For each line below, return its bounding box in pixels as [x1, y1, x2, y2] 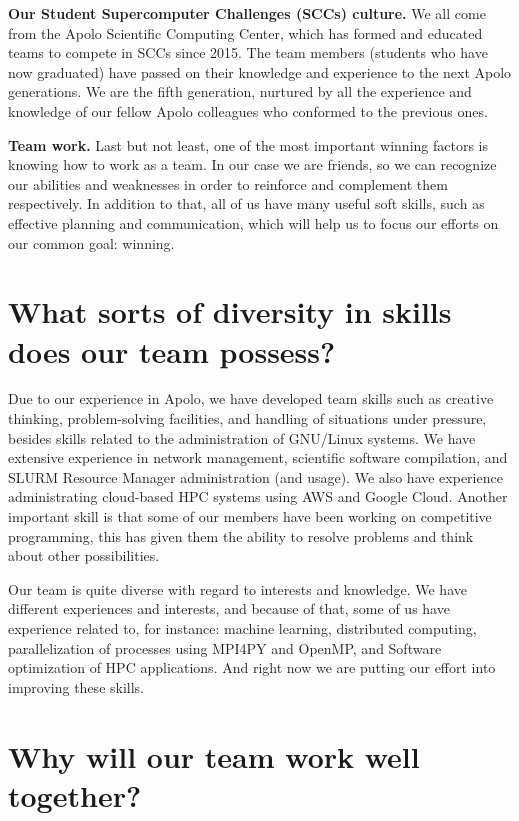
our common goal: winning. [8, 232, 175, 253]
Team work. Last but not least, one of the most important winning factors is [8, 134, 488, 155]
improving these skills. [8, 676, 144, 697]
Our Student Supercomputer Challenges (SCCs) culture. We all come [8, 3, 486, 23]
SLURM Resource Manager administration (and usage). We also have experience [8, 466, 503, 487]
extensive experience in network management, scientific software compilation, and [8, 447, 508, 468]
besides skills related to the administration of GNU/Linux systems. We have [8, 427, 476, 448]
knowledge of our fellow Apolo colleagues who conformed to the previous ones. [8, 100, 488, 121]
